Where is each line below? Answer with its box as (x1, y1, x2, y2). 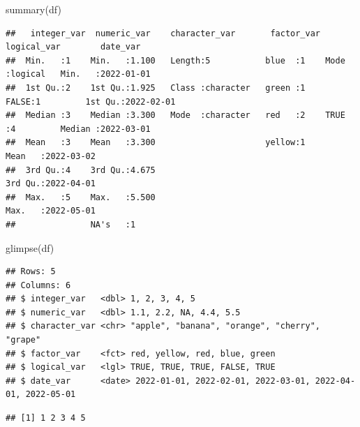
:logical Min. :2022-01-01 (6, 69, 151, 80)
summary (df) (6, 2, 61, 16)
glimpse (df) (6, 240, 54, 255)
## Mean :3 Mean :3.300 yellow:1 (6, 137, 306, 148)
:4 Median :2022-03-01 (6, 123, 151, 134)
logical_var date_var (6, 42, 141, 52)
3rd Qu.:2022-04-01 (6, 179, 96, 189)
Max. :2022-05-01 (6, 206, 96, 216)
